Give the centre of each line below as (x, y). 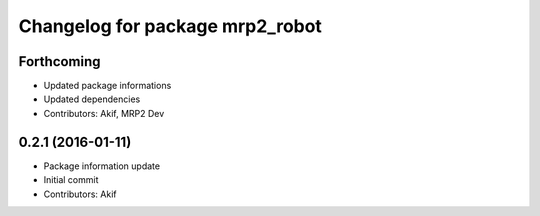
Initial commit (71, 180)
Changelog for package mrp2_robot (170, 26)
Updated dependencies (92, 99)
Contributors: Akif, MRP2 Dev (104, 113)
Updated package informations (107, 86)
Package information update (101, 166)
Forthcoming (59, 61)
